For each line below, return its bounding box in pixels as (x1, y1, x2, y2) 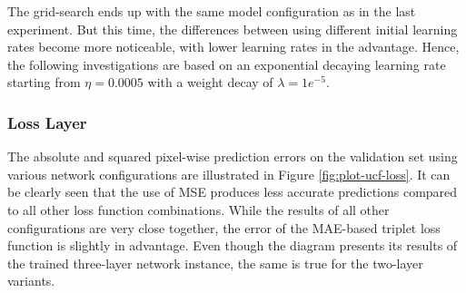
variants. (7, 271, 55, 290)
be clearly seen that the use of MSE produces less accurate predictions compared (7, 182, 458, 201)
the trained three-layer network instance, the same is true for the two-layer (7, 253, 423, 272)
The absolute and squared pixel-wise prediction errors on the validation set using (7, 147, 458, 166)
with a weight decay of (147, 73, 273, 92)
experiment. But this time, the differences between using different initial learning (7, 19, 458, 38)
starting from (7, 73, 81, 92)
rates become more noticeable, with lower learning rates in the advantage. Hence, (7, 37, 460, 56)
